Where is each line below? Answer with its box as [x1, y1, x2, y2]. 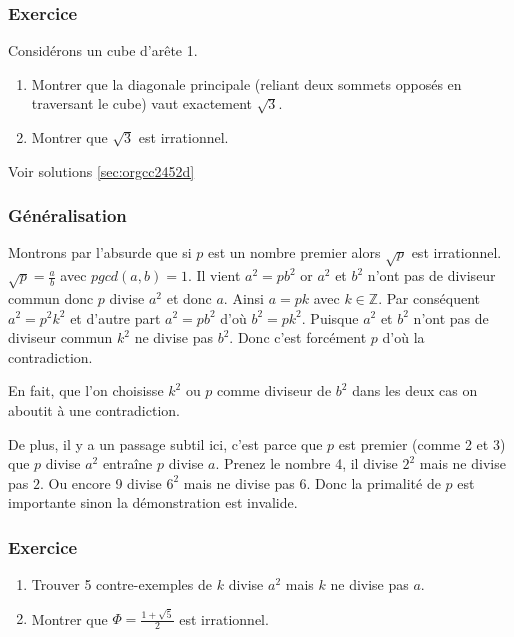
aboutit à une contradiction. [8, 399, 180, 420]
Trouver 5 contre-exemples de [31, 574, 213, 595]
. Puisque [301, 307, 359, 328]
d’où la [382, 327, 425, 348]
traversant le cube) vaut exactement [31, 93, 253, 114]
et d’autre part [70, 307, 161, 328]
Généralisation [8, 203, 127, 228]
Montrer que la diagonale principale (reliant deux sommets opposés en [31, 73, 462, 94]
